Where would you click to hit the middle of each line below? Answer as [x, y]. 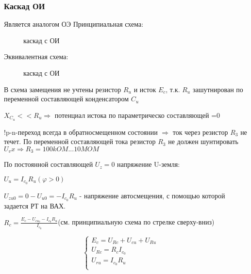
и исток [145, 89]
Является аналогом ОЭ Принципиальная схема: [74, 24]
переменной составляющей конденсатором [67, 99]
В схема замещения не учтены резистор [63, 89]
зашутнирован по [218, 89]
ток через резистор [200, 132]
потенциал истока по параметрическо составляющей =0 [137, 115]
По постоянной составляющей [49, 164]
